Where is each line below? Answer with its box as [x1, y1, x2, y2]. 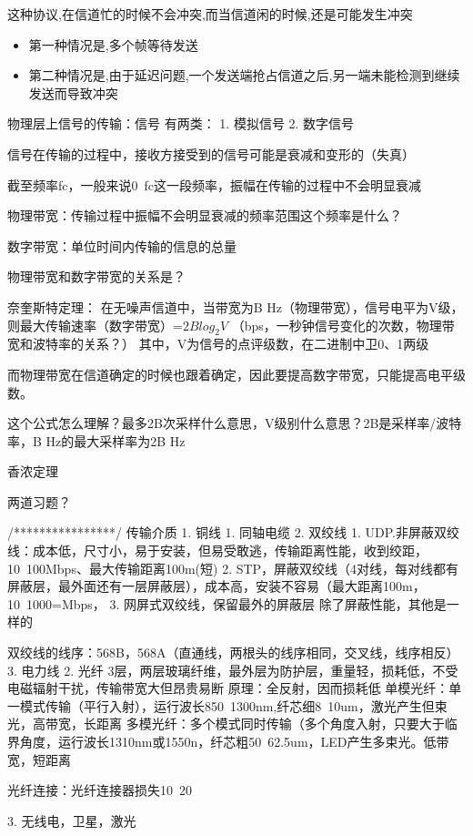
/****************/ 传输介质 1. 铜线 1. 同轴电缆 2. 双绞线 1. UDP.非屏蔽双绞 [7, 523, 459, 542]
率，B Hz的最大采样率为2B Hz [7, 431, 186, 450]
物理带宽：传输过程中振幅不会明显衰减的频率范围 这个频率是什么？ [7, 206, 402, 225]
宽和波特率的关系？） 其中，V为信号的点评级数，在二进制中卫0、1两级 [7, 334, 429, 353]
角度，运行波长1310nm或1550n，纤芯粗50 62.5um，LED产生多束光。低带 [19, 732, 449, 751]
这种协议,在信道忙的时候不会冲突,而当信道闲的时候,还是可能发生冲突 [7, 5, 413, 23]
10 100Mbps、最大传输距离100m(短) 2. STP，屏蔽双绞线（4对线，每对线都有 [7, 558, 459, 577]
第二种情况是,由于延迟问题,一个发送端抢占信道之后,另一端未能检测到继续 [28, 66, 460, 85]
